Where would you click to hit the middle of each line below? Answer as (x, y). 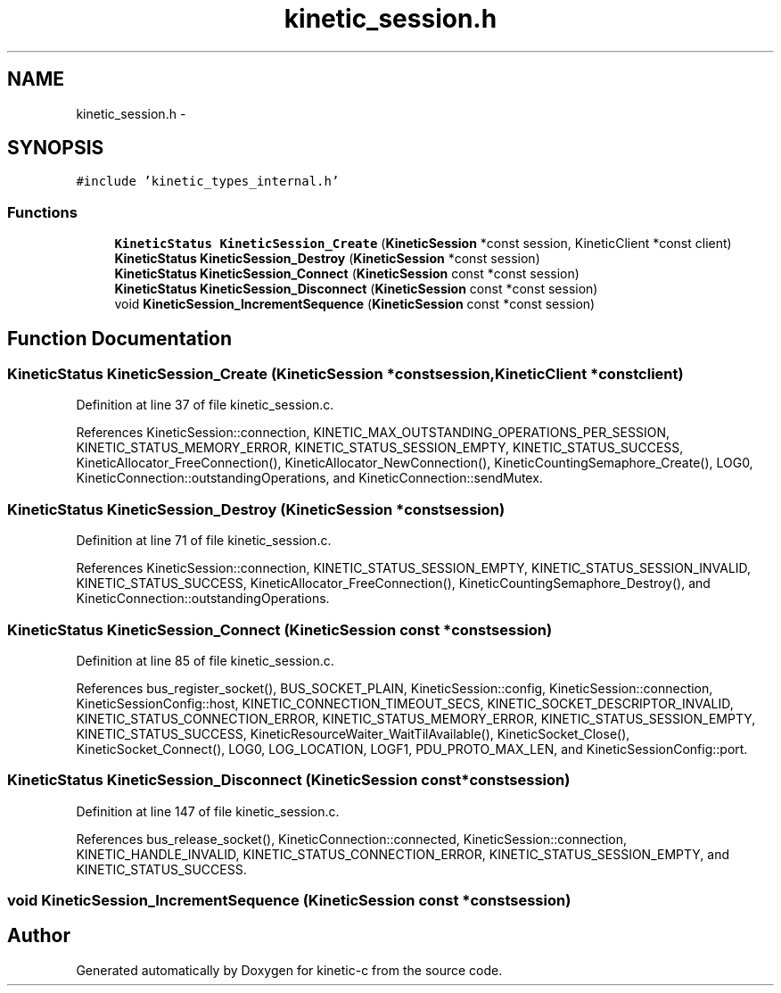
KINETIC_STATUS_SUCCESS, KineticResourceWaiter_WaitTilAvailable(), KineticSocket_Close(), (353, 733)
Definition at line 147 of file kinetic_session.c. (208, 811)
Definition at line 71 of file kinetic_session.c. (204, 541)
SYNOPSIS (56, 148)
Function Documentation (119, 338)
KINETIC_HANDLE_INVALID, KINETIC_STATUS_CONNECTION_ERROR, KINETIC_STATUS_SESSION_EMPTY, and (403, 854)
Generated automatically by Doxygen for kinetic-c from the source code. (289, 970)
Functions (42, 212)
